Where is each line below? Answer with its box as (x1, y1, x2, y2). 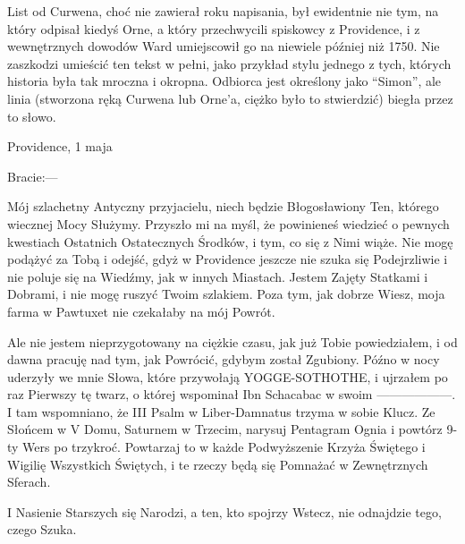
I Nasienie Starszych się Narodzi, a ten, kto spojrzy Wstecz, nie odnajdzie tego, (7, 502, 442, 521)
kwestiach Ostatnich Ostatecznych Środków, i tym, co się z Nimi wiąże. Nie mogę (7, 232, 453, 251)
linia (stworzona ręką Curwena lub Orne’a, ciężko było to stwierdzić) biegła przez (7, 89, 453, 107)
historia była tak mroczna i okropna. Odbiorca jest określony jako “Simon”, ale (7, 72, 442, 90)
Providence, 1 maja (7, 137, 113, 156)
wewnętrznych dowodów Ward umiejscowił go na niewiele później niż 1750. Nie (7, 37, 440, 55)
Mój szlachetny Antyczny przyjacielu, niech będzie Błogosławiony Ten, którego (7, 197, 439, 216)
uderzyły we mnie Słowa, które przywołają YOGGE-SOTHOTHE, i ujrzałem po (7, 367, 448, 386)
